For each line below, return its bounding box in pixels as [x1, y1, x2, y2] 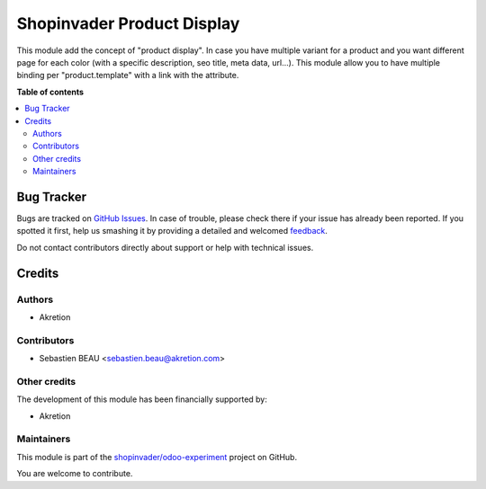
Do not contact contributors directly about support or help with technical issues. [16, 242, 314, 253]
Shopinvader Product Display [16, 13, 240, 33]
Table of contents [16, 86, 85, 97]
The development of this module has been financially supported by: [16, 394, 267, 405]
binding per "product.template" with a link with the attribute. [16, 70, 239, 81]
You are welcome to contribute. [16, 468, 133, 479]
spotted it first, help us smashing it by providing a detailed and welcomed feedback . [16, 226, 328, 236]
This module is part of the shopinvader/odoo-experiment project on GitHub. [16, 451, 297, 462]
